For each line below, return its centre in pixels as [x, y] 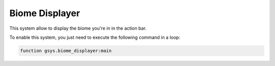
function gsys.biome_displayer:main [66, 51]
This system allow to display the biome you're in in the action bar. [78, 28]
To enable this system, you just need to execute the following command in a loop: [95, 37]
